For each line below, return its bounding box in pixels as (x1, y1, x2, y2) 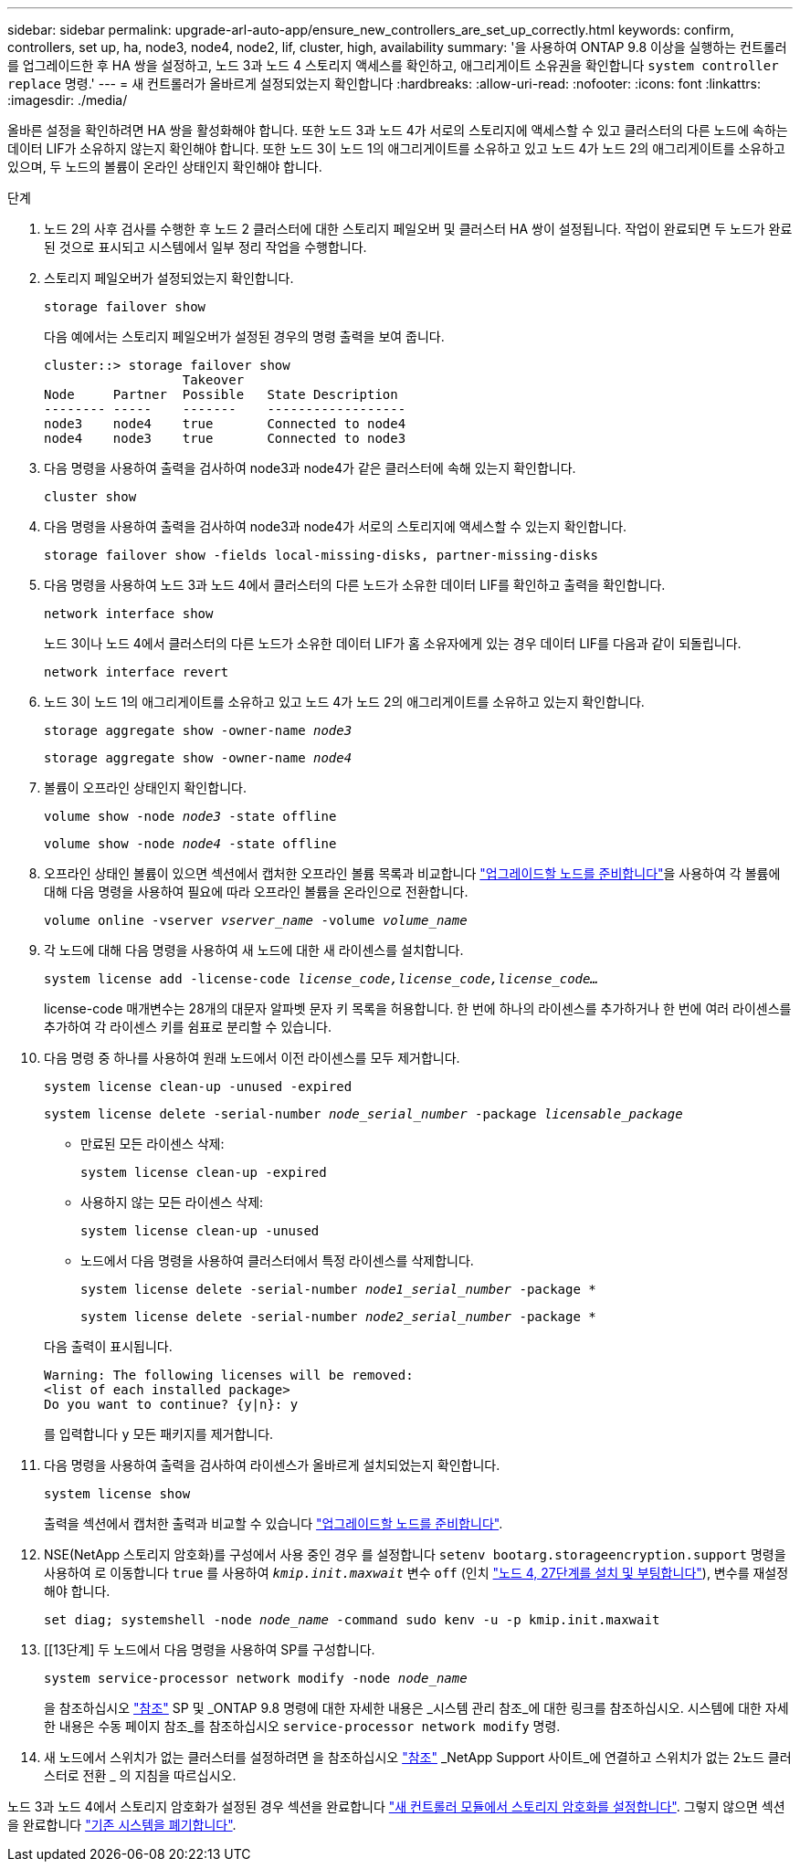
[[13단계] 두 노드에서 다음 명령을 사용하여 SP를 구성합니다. (44, 1642, 375, 1657)
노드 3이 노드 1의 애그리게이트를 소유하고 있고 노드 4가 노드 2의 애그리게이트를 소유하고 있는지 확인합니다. (44, 694, 645, 709)
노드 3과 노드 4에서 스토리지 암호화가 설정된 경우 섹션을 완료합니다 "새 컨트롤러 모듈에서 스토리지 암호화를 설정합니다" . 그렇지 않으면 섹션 (7, 1799, 785, 1814)
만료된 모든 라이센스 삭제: (80, 1136, 225, 1151)
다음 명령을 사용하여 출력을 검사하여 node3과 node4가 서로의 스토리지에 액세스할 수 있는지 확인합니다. (44, 519, 627, 534)
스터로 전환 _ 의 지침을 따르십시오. (44, 1768, 237, 1783)
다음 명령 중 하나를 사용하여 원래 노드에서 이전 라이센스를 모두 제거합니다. (44, 1050, 460, 1066)
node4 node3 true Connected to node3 (44, 431, 406, 446)
